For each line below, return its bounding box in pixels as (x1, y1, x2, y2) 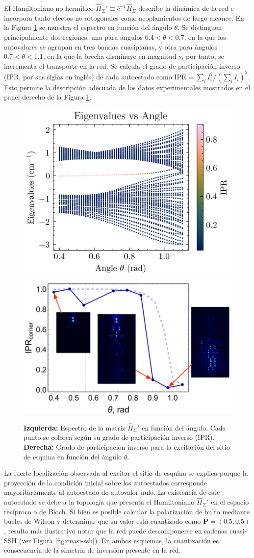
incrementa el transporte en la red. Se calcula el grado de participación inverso (4, 60, 240, 71)
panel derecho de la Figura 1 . (4, 92, 92, 102)
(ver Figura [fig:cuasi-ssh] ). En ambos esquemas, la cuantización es (19, 535, 219, 545)
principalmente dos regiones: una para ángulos (4, 32, 143, 42)
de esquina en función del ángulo (24, 451, 122, 461)
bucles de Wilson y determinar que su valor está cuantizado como (4, 516, 201, 526)
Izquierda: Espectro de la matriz (24, 422, 126, 432)
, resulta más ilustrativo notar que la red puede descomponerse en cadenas (4, 525, 228, 535)
